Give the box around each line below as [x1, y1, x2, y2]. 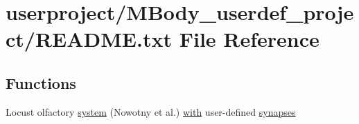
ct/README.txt [6, 25, 172, 53]
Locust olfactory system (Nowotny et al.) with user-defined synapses [6, 104, 296, 118]
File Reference [179, 25, 319, 53]
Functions [6, 72, 76, 93]
